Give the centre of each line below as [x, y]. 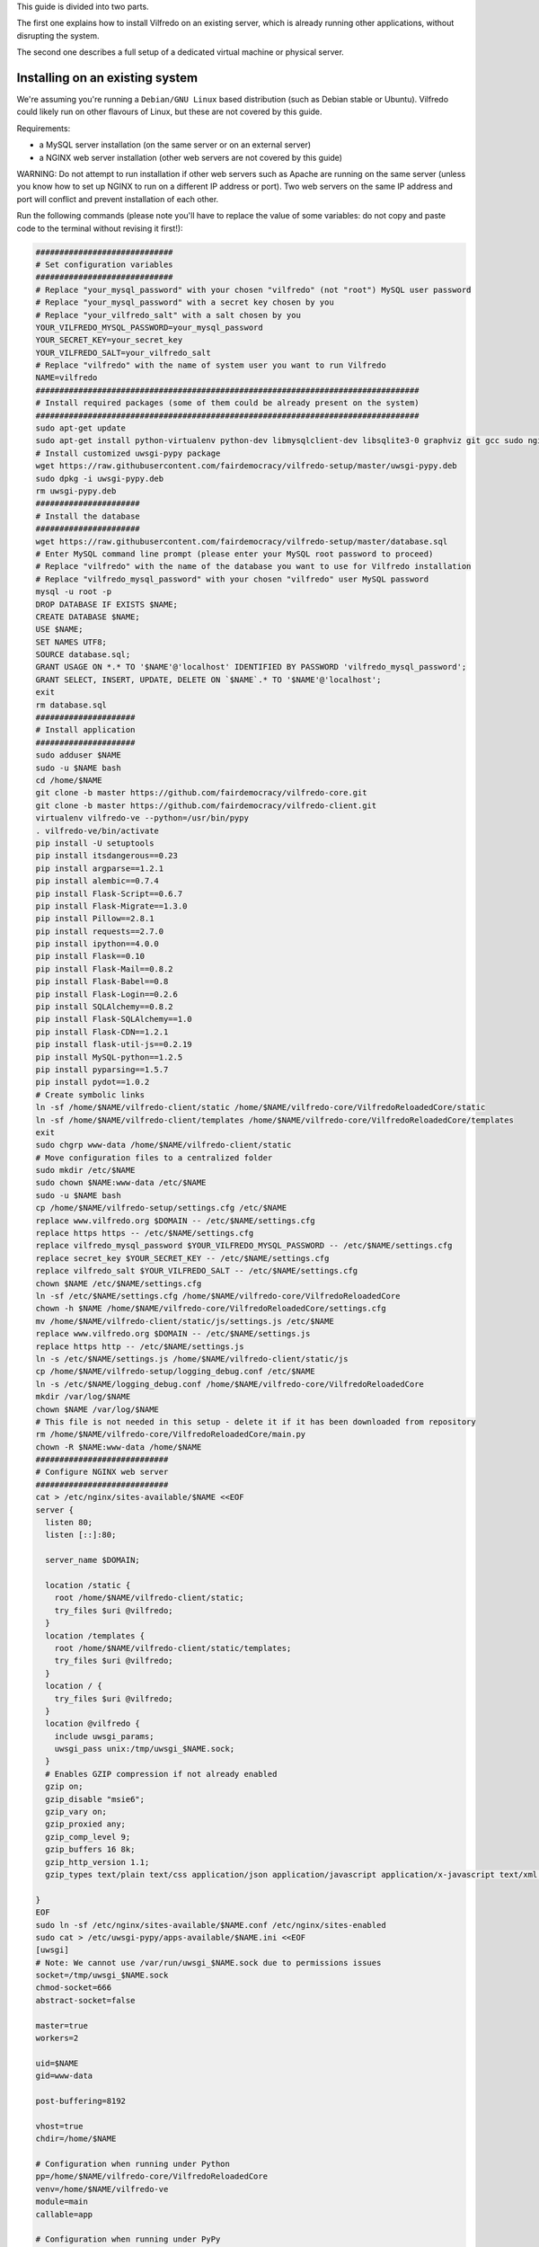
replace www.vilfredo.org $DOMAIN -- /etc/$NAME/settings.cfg [175, 1221]
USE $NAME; [59, 630]
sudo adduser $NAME [78, 755]
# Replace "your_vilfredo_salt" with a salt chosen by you [168, 315]
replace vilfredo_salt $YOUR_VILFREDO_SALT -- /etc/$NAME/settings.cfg [197, 1271]
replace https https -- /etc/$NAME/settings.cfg [145, 1233]
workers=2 [57, 2038]
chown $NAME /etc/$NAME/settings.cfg [119, 1283]
